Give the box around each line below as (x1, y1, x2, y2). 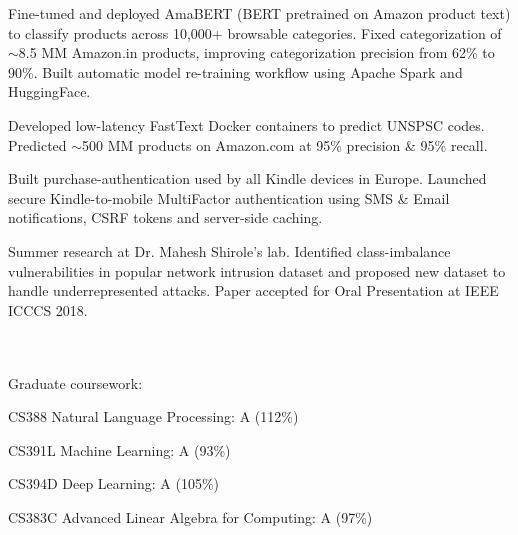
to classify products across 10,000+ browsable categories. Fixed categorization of (8, 22, 502, 43)
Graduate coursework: (8, 372, 143, 393)
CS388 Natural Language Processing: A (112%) (8, 406, 299, 427)
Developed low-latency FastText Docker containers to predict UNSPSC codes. (8, 114, 485, 135)
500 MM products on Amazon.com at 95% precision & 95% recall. (82, 134, 488, 155)
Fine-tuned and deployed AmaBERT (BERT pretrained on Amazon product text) (8, 3, 511, 23)
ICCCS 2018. (8, 299, 88, 320)
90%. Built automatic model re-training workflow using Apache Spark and (8, 61, 463, 82)
